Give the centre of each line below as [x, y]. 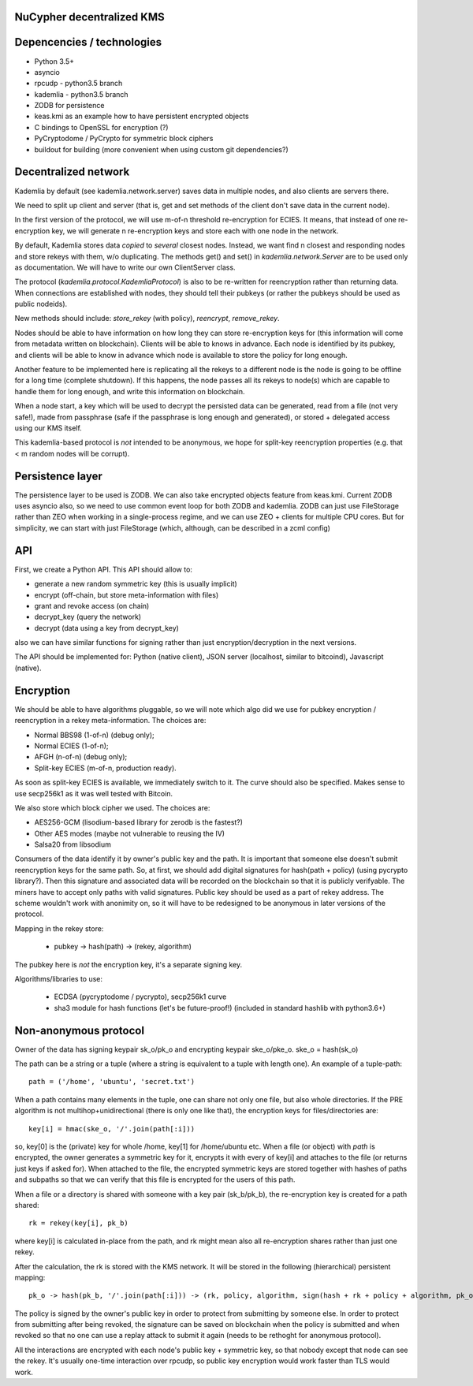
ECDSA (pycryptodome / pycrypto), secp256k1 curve [140, 997]
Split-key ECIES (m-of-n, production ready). [105, 768]
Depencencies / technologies [88, 42]
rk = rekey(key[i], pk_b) [79, 1223]
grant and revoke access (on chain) [92, 605]
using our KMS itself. [48, 428]
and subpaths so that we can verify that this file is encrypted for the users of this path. [155, 1179]
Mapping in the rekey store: [59, 928]
